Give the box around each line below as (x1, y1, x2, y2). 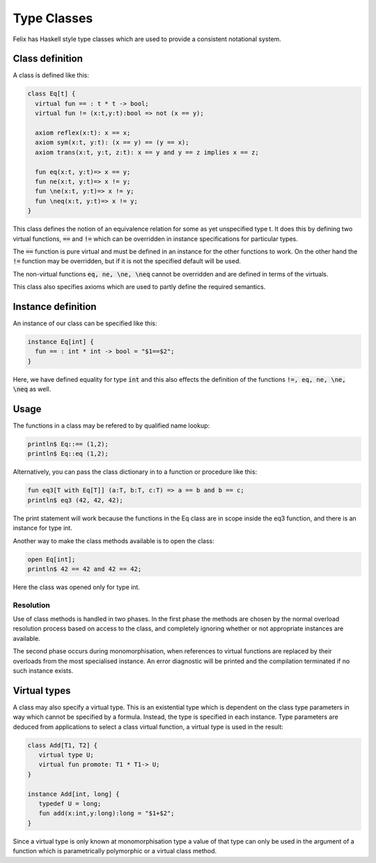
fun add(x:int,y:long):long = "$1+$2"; (38, 809, 175, 818)
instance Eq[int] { (27, 338, 94, 345)
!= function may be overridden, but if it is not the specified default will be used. (13, 257, 242, 265)
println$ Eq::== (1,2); (27, 440, 109, 448)
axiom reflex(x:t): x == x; (35, 129, 131, 137)
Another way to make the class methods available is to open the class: (13, 536, 215, 545)
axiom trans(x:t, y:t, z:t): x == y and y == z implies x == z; (35, 148, 259, 156)
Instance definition (13, 300, 97, 313)
